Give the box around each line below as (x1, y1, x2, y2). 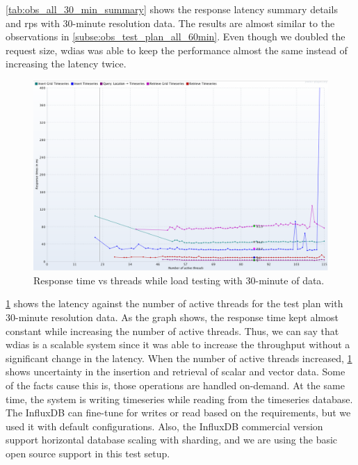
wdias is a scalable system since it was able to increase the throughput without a (6, 337, 350, 352)
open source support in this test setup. (6, 446, 170, 460)
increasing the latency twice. (6, 56, 127, 71)
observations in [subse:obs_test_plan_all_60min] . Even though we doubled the (6, 29, 345, 44)
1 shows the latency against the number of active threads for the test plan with (6, 296, 343, 311)
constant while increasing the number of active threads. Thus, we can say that (6, 323, 339, 338)
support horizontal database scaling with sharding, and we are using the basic (6, 432, 338, 447)
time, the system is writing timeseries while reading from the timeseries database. (6, 391, 353, 406)
